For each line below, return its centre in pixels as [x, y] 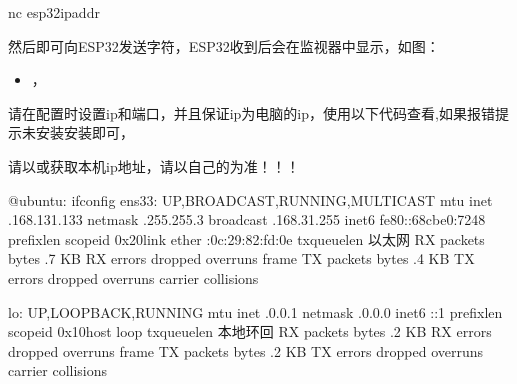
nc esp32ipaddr [54, 12]
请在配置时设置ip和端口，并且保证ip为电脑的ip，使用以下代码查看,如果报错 [251, 112]
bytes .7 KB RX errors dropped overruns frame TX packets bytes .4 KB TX [241, 258]
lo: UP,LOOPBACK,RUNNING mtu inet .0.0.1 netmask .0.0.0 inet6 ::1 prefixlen [255, 311]
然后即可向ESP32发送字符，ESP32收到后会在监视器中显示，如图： [224, 45]
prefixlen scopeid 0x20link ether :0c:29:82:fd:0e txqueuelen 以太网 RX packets [246, 238]
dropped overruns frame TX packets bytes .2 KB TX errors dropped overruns [246, 350]
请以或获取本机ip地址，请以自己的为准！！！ [154, 165]
